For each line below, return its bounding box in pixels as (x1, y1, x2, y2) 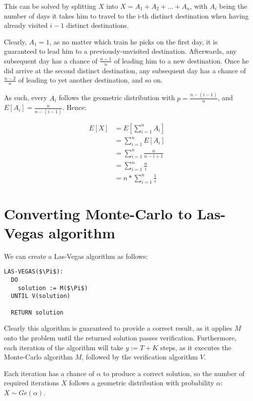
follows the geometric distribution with (59, 92, 175, 103)
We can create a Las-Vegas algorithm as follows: (4, 251, 148, 261)
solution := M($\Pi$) (18, 284, 88, 292)
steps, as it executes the (160, 342, 232, 352)
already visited (4, 20, 48, 30)
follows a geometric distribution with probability (69, 378, 214, 388)
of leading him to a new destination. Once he (114, 55, 249, 65)
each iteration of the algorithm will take (4, 342, 124, 352)
